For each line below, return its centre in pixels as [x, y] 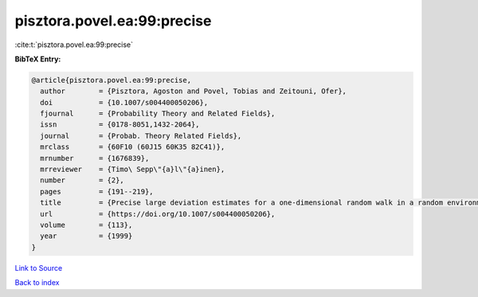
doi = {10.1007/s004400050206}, [124, 102]
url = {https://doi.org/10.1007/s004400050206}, [158, 214]
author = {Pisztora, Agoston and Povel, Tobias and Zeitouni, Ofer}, [193, 91]
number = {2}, [82, 180]
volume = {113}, [86, 225]
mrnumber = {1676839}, [95, 158]
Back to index [37, 283]
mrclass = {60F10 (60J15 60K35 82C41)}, [133, 147]
